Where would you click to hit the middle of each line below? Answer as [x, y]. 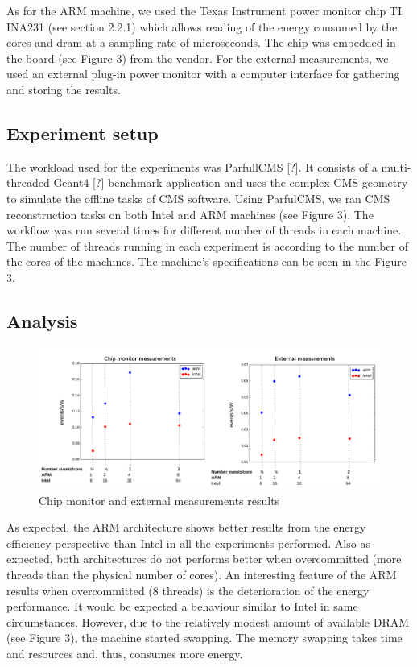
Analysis [42, 320]
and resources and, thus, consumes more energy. [125, 654]
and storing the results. [64, 89]
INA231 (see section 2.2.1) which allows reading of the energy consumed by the [202, 26]
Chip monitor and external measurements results [159, 500]
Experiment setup [83, 133]
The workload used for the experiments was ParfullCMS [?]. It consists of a [192, 166]
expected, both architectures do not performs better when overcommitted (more [204, 559]
